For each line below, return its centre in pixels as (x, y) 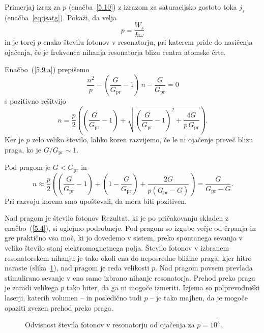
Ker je (14, 140)
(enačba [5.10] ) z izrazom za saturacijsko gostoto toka (153, 7)
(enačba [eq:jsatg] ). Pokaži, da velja (61, 17)
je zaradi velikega (32, 287)
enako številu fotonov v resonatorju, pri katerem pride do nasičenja (148, 42)
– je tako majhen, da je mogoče (199, 297)
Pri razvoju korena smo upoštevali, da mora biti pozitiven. (96, 201)
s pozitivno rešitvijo (35, 101)
